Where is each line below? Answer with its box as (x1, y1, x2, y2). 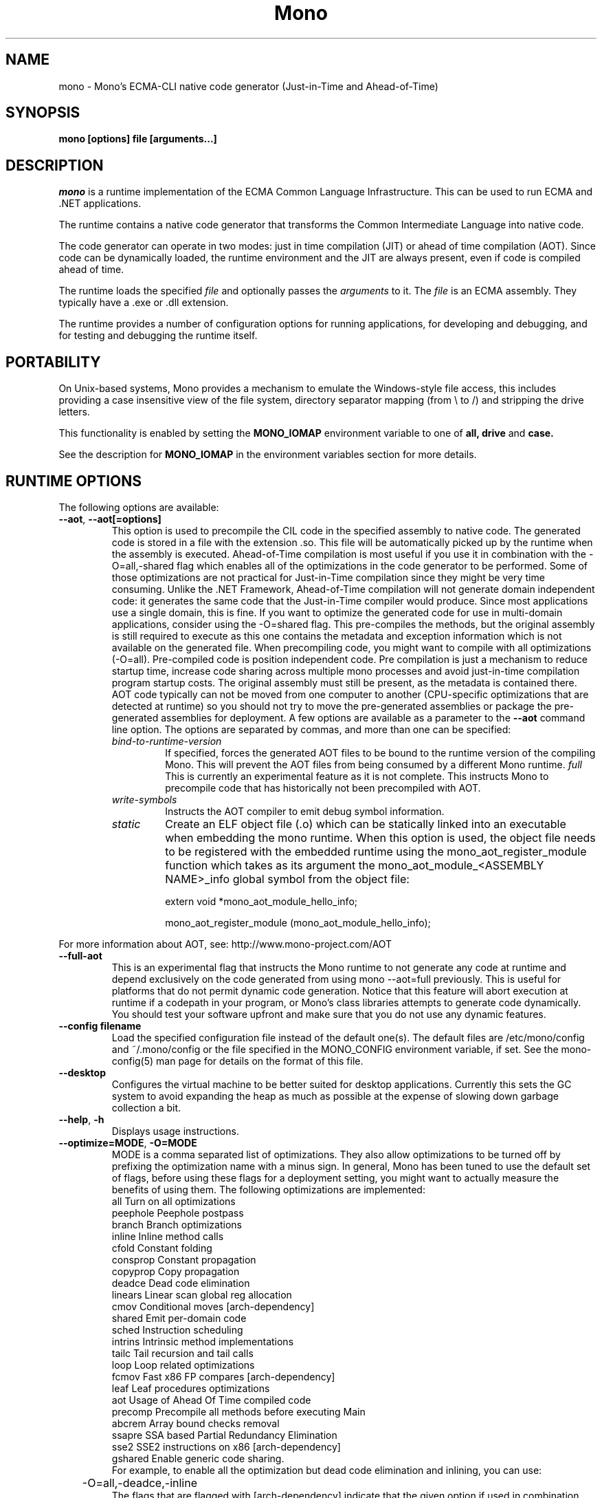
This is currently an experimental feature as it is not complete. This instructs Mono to (165, 770, 549, 782)
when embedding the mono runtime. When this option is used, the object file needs (165, 830, 596, 845)
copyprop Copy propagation (111, 1265, 240, 1277)
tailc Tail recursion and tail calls (111, 1347, 254, 1359)
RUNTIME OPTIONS (5, 472, 142, 490)
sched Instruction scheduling (111, 1323, 243, 1336)
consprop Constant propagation (111, 1253, 256, 1266)
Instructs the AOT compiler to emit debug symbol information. (165, 805, 445, 817)
